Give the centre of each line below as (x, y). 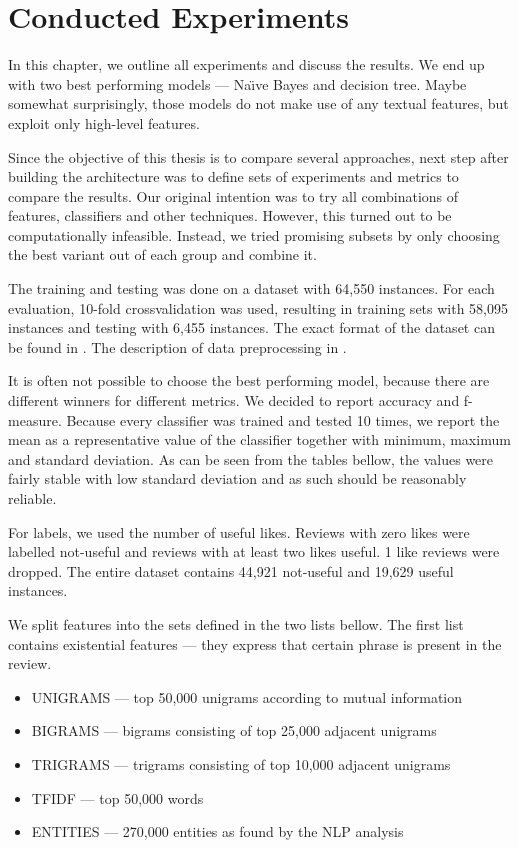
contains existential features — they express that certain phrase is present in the (255, 643)
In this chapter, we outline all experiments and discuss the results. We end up (246, 64)
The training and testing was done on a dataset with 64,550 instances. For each (251, 288)
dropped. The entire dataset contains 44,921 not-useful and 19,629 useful (231, 570)
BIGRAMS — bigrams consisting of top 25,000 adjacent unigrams (234, 730)
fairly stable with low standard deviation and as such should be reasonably (237, 478)
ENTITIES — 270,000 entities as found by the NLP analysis (217, 831)
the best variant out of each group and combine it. (162, 254)
